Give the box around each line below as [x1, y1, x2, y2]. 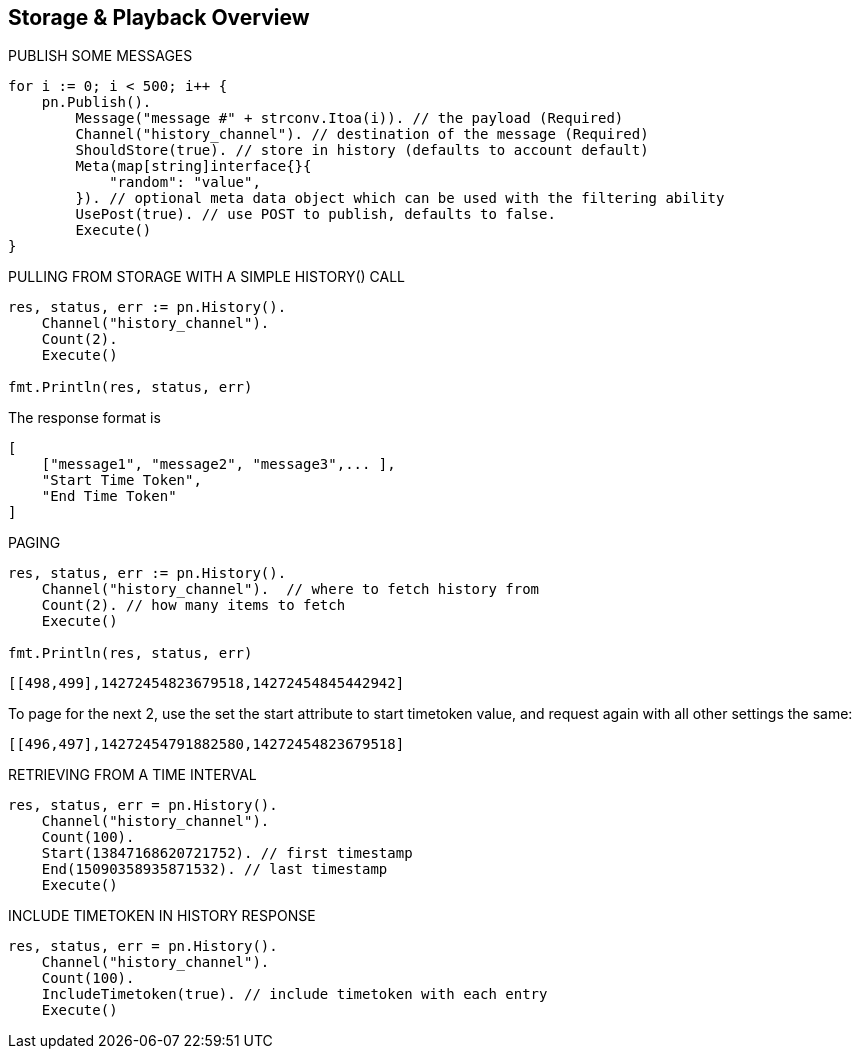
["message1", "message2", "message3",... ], [41, 456, 396, 473]
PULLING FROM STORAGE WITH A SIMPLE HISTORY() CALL [8, 268, 405, 286]
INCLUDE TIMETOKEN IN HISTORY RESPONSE [8, 907, 316, 925]
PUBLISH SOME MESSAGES [8, 47, 193, 65]
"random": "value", [109, 174, 261, 191]
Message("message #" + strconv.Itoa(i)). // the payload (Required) [75, 110, 624, 127]
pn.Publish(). [41, 94, 152, 111]
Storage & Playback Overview [8, 5, 310, 30]
